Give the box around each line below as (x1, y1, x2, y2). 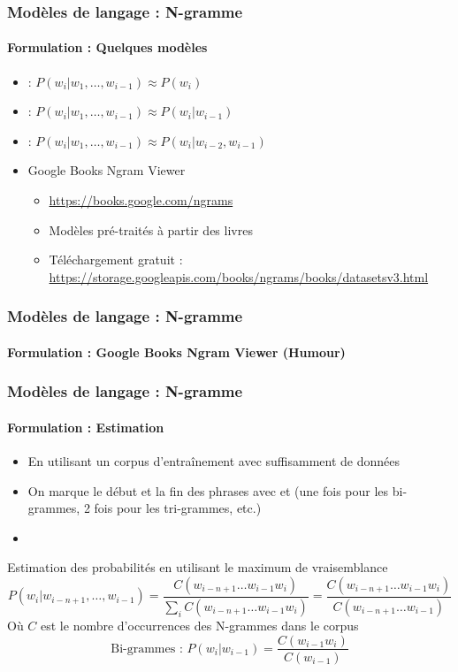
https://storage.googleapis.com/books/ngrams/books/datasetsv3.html (49, 267, 429, 286)
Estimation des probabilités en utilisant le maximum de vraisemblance (7, 558, 388, 577)
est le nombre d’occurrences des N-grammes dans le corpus (41, 615, 359, 634)
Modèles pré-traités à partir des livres (49, 220, 253, 239)
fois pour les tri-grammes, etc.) (94, 499, 262, 517)
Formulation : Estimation (7, 417, 164, 436)
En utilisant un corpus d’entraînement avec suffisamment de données (27, 452, 401, 470)
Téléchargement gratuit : (49, 250, 183, 269)
